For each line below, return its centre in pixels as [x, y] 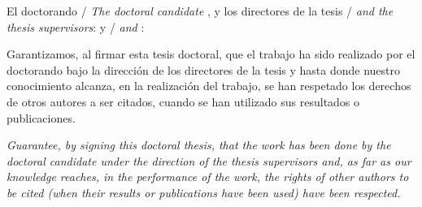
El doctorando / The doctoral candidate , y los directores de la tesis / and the [200, 11]
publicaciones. [41, 117]
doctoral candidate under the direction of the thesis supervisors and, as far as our [209, 160]
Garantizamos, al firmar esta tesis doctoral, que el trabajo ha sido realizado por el [211, 54]
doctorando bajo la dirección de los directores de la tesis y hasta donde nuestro [204, 69]
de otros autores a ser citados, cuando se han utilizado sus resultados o [183, 101]
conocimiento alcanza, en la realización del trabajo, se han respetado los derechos [209, 86]
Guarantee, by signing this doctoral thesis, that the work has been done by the [199, 145]
